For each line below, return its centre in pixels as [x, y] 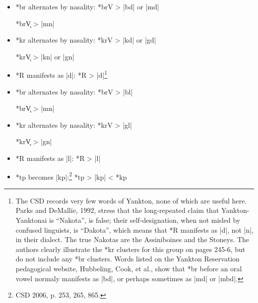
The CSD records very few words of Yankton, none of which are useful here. [131, 200]
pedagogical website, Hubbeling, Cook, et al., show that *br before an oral [129, 268]
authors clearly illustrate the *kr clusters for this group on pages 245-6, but [130, 249]
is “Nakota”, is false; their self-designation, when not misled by [145, 220]
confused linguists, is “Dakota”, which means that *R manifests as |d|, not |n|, [135, 229]
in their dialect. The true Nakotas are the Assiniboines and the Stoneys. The [132, 239]
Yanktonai [31, 220]
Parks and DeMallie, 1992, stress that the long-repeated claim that [117, 210]
